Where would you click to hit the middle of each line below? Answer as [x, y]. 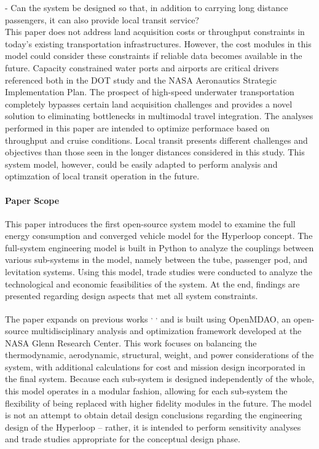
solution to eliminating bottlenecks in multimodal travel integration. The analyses [159, 116]
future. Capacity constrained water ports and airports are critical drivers [142, 67]
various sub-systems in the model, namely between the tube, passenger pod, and [156, 260]
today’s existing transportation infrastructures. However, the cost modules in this [158, 43]
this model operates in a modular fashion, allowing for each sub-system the [146, 391]
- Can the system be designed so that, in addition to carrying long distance [147, 7]
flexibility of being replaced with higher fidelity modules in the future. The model [158, 403]
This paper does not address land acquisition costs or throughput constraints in [155, 32]
